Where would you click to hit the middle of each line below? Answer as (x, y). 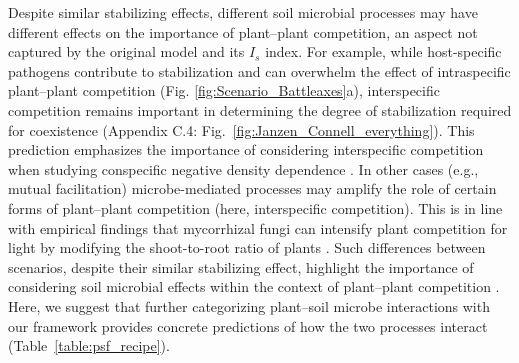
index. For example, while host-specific (383, 51)
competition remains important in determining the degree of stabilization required (260, 109)
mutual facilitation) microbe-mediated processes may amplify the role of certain (252, 188)
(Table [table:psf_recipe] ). (89, 345)
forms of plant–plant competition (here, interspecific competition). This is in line (255, 207)
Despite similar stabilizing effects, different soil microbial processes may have (243, 12)
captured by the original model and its (126, 51)
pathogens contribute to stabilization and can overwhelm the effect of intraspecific (259, 70)
